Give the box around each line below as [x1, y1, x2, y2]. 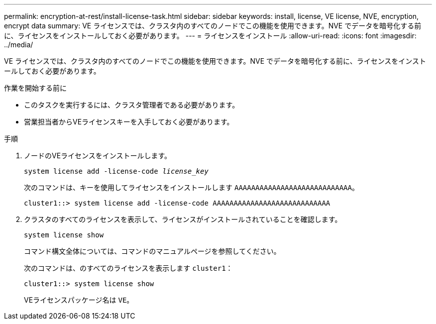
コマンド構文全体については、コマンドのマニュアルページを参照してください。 [24, 247, 281, 255]
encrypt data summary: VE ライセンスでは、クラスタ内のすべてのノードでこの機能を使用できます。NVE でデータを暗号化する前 [4, 21, 422, 30]
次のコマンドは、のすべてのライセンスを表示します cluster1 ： [24, 264, 233, 272]
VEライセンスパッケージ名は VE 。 [24, 296, 134, 304]
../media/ [4, 40, 33, 49]
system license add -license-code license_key [24, 167, 209, 175]
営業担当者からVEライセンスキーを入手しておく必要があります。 [24, 117, 234, 126]
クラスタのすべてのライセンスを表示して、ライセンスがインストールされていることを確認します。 [24, 215, 342, 223]
